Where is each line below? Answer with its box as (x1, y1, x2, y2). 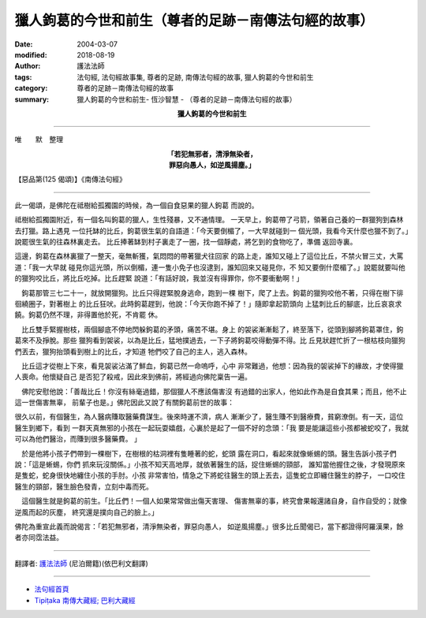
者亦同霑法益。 (14, 533, 63, 542)
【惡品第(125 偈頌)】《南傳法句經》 (14, 174, 126, 184)
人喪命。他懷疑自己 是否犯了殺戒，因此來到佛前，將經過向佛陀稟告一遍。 (14, 372, 252, 382)
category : (14, 84, 48, 93)
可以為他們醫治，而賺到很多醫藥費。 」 (14, 434, 141, 444)
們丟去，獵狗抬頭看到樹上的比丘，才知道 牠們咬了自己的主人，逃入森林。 (14, 347, 252, 356)
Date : (14, 39, 33, 49)
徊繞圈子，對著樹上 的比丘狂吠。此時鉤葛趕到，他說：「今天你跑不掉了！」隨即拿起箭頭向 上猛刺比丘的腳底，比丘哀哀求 (14, 299, 402, 308)
